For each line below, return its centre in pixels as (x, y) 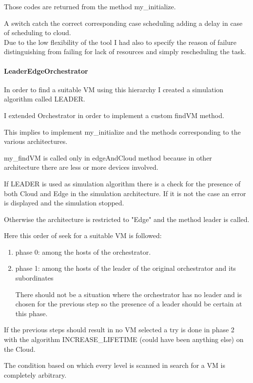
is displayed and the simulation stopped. (64, 203)
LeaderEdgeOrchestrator (46, 71)
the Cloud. (20, 349)
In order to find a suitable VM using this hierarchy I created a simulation (114, 89)
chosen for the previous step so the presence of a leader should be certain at (129, 304)
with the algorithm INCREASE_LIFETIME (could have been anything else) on (124, 339)
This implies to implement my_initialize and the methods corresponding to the (122, 131)
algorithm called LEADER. (45, 99)
